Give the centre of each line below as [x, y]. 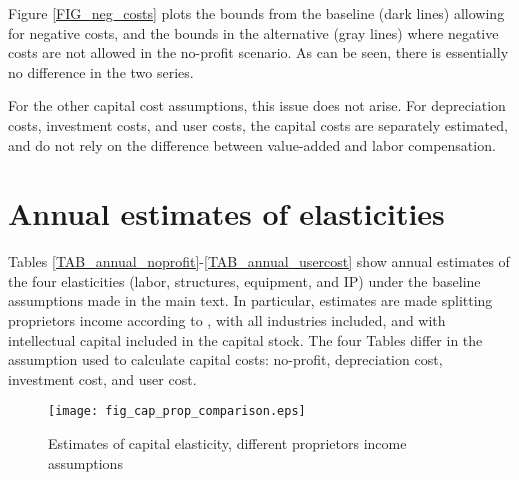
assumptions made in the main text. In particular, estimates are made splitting [250, 300]
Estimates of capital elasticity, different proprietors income [227, 443]
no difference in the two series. [101, 71]
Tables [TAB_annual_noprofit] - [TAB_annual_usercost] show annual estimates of [259, 261]
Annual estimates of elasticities [226, 213]
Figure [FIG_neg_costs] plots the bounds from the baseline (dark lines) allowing [256, 13]
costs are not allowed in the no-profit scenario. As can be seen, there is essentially [258, 52]
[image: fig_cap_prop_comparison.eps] [177, 411]
